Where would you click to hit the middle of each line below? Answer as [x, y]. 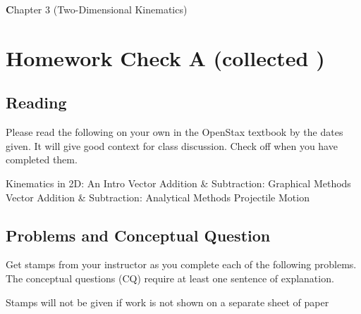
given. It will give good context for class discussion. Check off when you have [172, 145]
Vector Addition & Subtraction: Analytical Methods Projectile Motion [158, 197]
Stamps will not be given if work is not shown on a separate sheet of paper [167, 302]
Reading [36, 102]
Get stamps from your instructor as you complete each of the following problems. [181, 264]
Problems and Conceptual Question [138, 235]
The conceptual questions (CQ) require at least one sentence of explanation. [170, 278]
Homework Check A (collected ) [165, 57]
